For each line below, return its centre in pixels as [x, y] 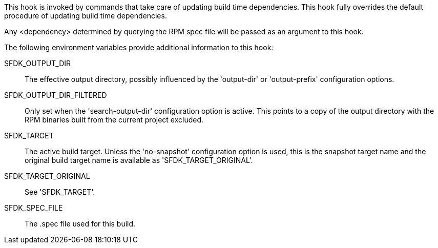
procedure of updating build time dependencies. [86, 16]
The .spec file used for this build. [80, 224]
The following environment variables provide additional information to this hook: [139, 47]
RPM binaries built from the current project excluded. [114, 120]
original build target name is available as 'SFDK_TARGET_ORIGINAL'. [139, 160]
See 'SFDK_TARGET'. [60, 192]
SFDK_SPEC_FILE [34, 208]
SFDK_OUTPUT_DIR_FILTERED [56, 95]
